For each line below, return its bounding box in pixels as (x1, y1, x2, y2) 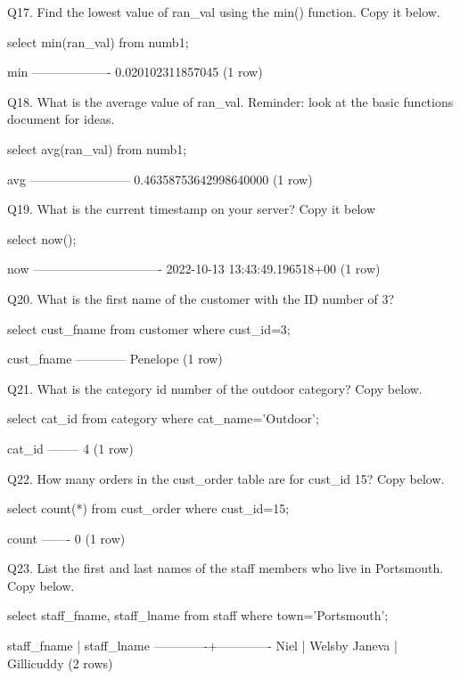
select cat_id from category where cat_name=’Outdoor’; (7, 409, 319, 428)
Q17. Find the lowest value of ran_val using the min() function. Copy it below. (7, 3, 440, 20)
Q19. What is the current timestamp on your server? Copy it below (7, 200, 376, 218)
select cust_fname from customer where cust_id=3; (7, 319, 291, 338)
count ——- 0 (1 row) (7, 528, 126, 547)
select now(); (7, 229, 77, 248)
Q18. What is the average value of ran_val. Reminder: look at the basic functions (7, 92, 454, 110)
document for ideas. (7, 110, 115, 128)
